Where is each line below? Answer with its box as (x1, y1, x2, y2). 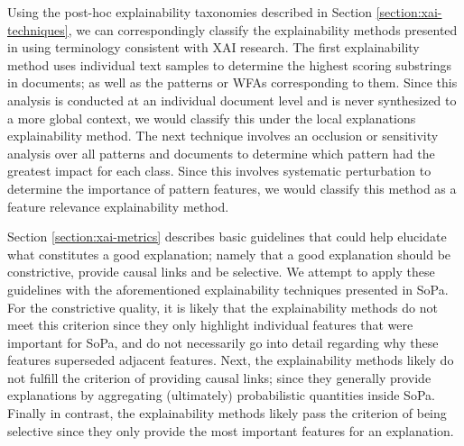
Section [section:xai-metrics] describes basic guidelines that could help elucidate (7, 227, 447, 246)
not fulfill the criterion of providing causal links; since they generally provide (7, 368, 432, 387)
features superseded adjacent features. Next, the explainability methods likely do (7, 350, 454, 369)
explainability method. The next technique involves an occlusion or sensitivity (7, 126, 439, 145)
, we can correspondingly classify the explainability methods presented (68, 20, 458, 39)
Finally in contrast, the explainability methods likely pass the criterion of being (7, 404, 447, 423)
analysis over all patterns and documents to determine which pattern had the (7, 143, 435, 162)
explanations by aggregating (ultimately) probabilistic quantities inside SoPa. (7, 386, 435, 405)
